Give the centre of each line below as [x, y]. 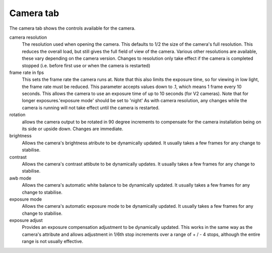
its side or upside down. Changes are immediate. [73, 129]
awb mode [20, 178]
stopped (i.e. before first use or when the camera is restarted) [86, 65]
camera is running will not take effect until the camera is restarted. [91, 108]
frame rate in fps [27, 72]
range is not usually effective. [52, 241]
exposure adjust [26, 220]
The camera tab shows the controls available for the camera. [72, 28]
